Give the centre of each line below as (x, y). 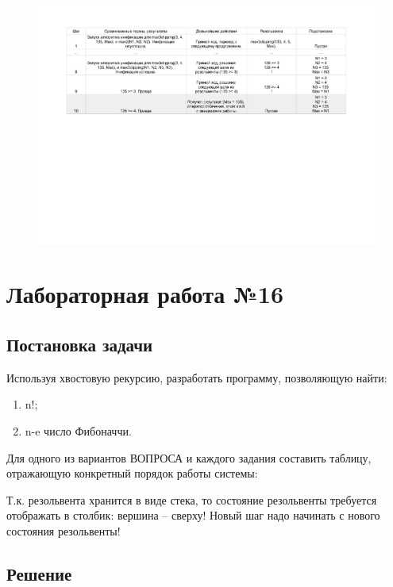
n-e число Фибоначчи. (78, 431)
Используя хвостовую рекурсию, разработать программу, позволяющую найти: (197, 377)
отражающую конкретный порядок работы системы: (132, 473)
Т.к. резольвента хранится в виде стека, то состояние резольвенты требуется (192, 499)
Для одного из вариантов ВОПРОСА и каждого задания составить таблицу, (189, 457)
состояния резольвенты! (64, 530)
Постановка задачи (80, 345)
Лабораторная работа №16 (145, 294)
